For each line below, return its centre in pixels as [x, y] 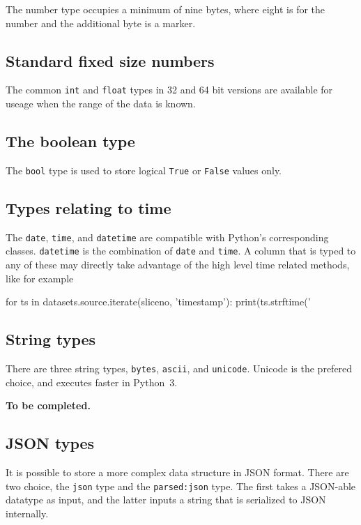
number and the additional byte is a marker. [101, 23]
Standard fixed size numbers [110, 60]
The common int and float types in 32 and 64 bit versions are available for [169, 90]
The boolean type [70, 141]
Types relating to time [89, 207]
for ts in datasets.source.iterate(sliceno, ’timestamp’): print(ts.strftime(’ [158, 302]
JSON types [50, 443]
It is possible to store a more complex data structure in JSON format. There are [177, 472]
